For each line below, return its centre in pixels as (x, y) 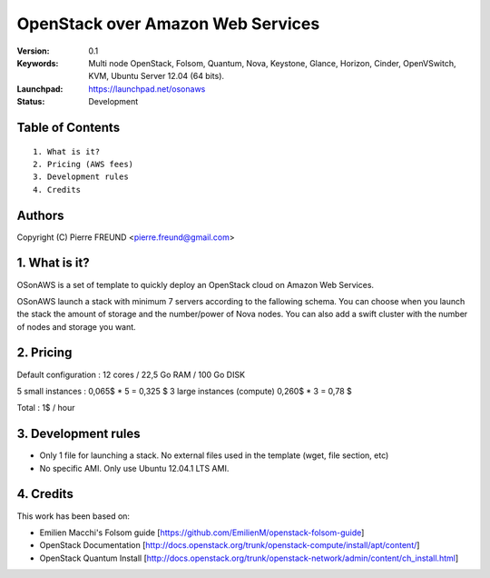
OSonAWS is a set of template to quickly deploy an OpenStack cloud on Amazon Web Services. (196, 284)
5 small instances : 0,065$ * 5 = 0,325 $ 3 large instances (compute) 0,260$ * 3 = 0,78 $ (185, 391)
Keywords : (38, 63)
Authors (40, 215)
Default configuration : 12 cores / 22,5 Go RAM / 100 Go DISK (131, 374)
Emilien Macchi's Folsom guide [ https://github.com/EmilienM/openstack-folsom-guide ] (202, 533)
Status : (31, 102)
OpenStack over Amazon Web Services (168, 24)
